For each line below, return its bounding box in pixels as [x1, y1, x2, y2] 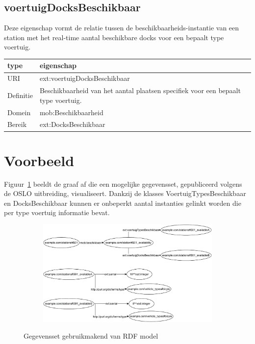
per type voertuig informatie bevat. [4, 207, 110, 218]
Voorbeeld [4, 150, 75, 170]
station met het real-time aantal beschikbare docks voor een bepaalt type [4, 32, 224, 42]
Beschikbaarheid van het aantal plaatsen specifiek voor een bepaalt [39, 85, 241, 96]
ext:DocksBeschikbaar [39, 119, 105, 129]
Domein [7, 107, 31, 117]
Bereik [7, 119, 27, 129]
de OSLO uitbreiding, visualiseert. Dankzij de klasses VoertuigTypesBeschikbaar [4, 188, 246, 198]
